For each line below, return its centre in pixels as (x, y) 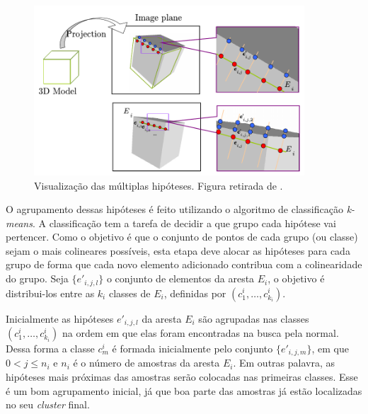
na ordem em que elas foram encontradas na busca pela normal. (200, 332)
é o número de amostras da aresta (146, 363)
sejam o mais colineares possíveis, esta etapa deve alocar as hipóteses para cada (178, 250)
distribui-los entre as (50, 293)
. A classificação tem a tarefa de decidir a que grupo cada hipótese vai (184, 223)
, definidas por (195, 293)
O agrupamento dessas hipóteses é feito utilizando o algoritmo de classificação (174, 209)
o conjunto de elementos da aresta (180, 278)
